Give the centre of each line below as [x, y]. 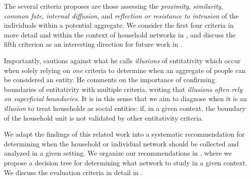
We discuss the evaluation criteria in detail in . [74, 172]
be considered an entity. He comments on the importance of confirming [109, 80]
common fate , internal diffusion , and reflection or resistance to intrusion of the [121, 15]
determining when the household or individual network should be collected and [121, 143]
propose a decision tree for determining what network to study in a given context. [126, 162]
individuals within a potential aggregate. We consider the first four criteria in [119, 25]
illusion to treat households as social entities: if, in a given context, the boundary [125, 108]
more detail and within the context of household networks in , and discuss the [120, 34]
